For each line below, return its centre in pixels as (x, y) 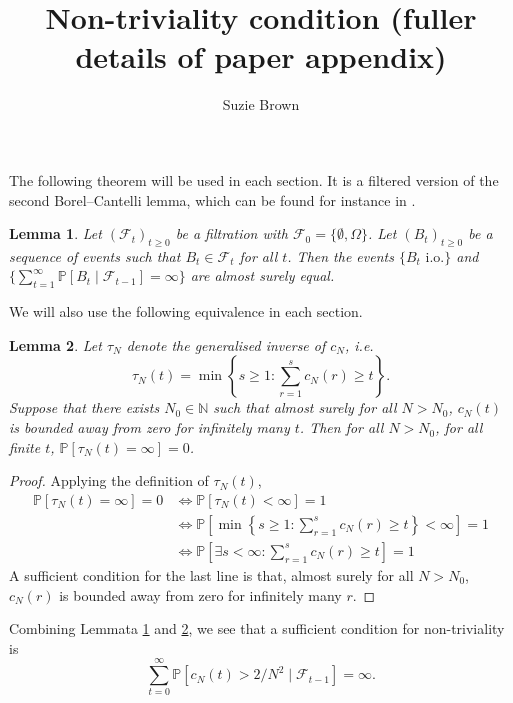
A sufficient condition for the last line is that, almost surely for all (211, 574)
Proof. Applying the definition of (109, 480)
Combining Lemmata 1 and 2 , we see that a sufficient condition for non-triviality (257, 628)
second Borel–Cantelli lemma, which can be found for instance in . (212, 199)
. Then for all (341, 427)
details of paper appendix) (261, 56)
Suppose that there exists (84, 407)
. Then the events (340, 255)
